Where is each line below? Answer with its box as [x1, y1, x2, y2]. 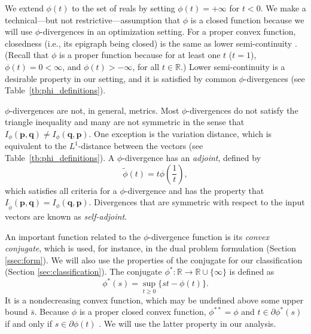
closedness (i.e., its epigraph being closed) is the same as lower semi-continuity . [5, 37, 297, 49]
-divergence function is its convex [148, 230, 269, 242]
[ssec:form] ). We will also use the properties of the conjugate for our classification [5, 253, 303, 266]
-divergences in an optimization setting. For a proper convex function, [39, 25, 296, 38]
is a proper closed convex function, [79, 305, 206, 318]
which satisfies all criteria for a [5, 184, 117, 196]
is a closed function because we [190, 13, 304, 26]
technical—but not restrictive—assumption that [5, 13, 181, 26]
